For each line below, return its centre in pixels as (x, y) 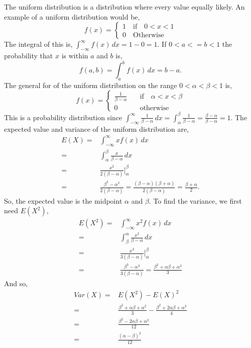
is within (75, 55)
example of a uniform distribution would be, (72, 16)
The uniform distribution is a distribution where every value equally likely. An (124, 7)
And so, (16, 283)
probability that (29, 55)
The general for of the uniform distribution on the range (91, 85)
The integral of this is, (38, 44)
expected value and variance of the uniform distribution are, (97, 128)
